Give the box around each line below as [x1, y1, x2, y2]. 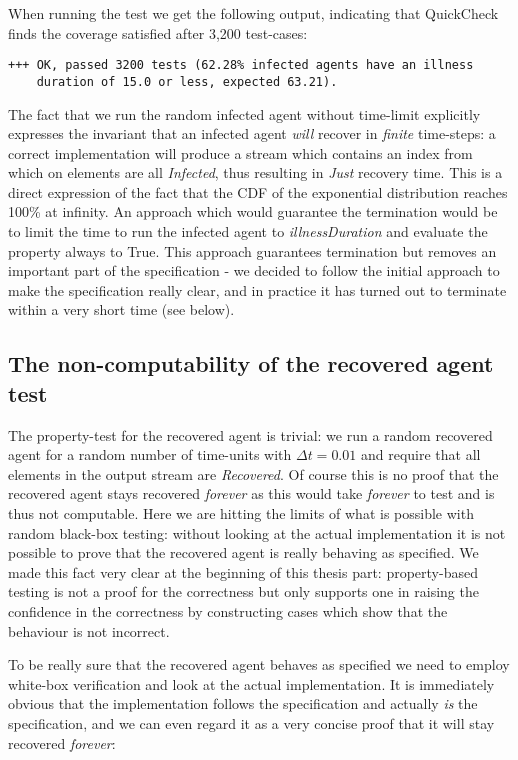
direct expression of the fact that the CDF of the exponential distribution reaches [8, 181, 508, 202]
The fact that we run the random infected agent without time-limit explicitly [8, 103, 481, 124]
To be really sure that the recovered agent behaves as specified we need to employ [8, 654, 510, 675]
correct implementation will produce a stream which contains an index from [8, 142, 473, 163]
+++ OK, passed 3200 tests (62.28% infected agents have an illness [8, 58, 474, 73]
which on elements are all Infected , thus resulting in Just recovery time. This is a [8, 162, 503, 183]
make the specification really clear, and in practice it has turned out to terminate [8, 279, 507, 300]
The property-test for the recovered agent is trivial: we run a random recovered [8, 424, 493, 445]
